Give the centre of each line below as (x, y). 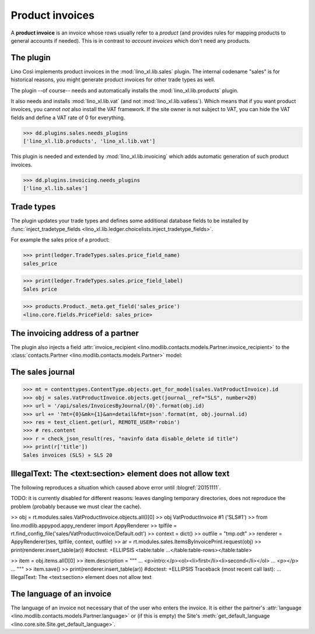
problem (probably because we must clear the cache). (76, 506)
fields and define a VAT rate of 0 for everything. (68, 118)
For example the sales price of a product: (60, 240)
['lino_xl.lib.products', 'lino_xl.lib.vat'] (89, 141)
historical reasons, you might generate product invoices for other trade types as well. (113, 80)
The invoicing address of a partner (75, 333)
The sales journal (43, 372)
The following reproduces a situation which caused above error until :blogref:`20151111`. (116, 488)
